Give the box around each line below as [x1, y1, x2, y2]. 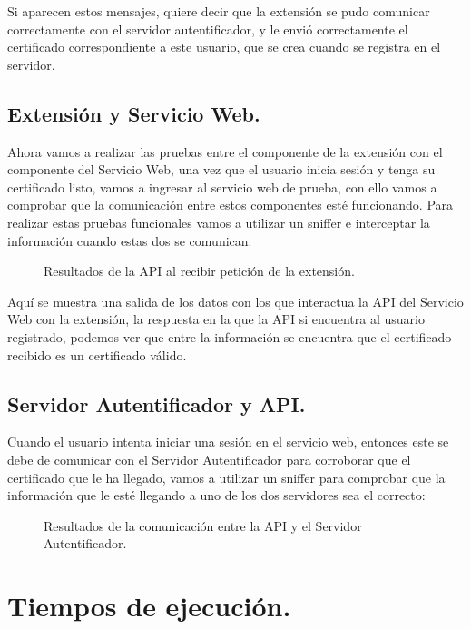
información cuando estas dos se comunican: [7, 231, 252, 250]
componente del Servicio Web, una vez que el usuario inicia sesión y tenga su [7, 160, 436, 179]
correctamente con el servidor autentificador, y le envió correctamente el [7, 19, 408, 38]
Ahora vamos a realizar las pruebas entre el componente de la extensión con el [7, 142, 443, 161]
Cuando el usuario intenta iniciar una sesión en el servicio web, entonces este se [7, 432, 449, 451]
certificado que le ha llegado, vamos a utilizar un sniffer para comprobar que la [7, 467, 446, 486]
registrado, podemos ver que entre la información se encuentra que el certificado [7, 327, 452, 346]
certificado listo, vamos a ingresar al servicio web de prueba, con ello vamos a [7, 177, 437, 196]
